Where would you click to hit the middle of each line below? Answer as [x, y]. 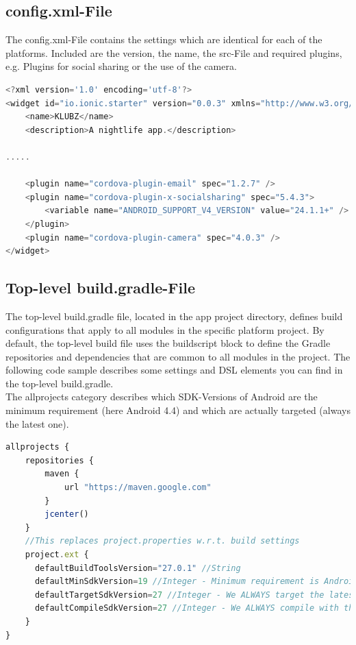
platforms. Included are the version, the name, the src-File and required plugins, [174, 52]
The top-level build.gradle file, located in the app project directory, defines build [174, 316]
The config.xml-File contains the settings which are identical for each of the [164, 39]
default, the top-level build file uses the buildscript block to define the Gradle [168, 343]
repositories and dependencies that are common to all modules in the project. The [178, 356]
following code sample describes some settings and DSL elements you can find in [174, 370]
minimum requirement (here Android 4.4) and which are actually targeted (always [178, 410]
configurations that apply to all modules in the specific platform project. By [165, 329]
